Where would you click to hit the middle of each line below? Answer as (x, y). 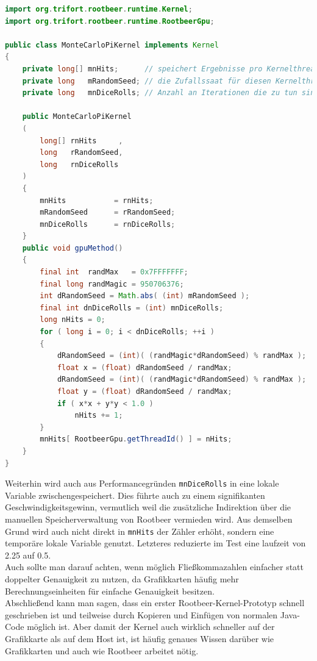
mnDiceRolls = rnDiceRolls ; (108, 224)
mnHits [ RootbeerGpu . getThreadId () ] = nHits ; (136, 439)
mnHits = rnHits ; (97, 200)
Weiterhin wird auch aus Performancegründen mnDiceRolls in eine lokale (142, 483)
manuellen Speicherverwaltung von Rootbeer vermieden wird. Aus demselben (149, 519)
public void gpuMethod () (73, 248)
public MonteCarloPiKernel (77, 117)
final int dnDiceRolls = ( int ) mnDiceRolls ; (132, 308)
